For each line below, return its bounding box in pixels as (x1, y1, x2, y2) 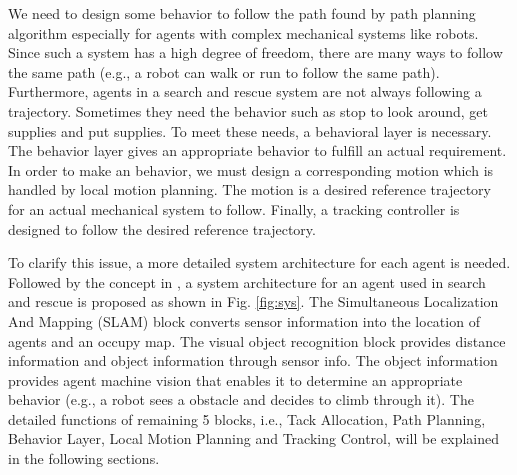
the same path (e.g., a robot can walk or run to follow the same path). (8, 61, 440, 82)
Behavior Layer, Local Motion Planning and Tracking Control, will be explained (8, 428, 499, 449)
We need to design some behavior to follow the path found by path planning (8, 3, 476, 23)
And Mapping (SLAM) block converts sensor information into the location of (8, 310, 480, 331)
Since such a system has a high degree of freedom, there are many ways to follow (8, 42, 503, 63)
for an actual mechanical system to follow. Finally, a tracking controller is (8, 198, 460, 219)
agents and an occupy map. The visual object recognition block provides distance (8, 330, 506, 351)
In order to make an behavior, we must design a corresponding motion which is (8, 159, 494, 180)
